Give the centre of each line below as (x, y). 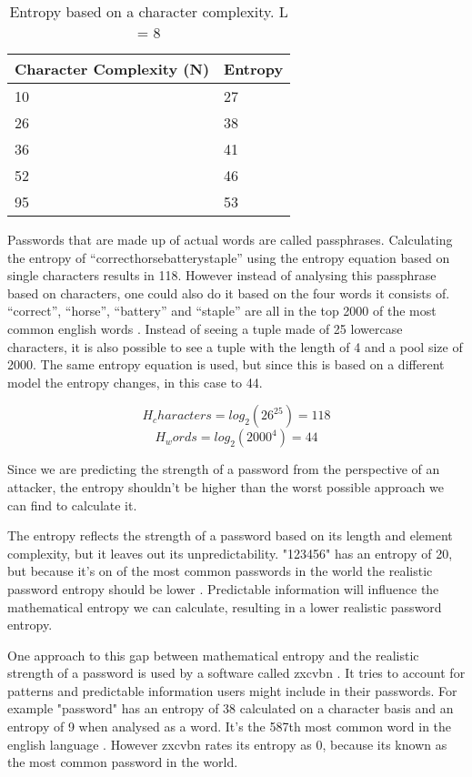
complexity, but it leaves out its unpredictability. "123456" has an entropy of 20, (230, 553)
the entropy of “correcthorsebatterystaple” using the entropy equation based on (229, 257)
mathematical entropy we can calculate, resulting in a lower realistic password (225, 606)
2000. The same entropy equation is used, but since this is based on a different (226, 364)
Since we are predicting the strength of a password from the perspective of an (224, 469)
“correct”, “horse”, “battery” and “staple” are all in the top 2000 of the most (222, 311)
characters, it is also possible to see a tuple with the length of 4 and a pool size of (235, 346)
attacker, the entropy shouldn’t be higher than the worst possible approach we (226, 486)
